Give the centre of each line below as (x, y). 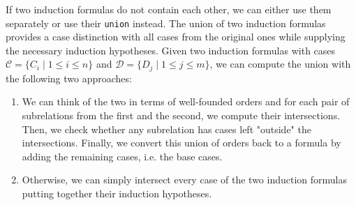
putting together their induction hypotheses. (117, 193)
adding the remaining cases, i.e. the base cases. (122, 156)
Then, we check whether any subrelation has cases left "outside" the (166, 129)
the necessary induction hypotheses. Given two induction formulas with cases (171, 50)
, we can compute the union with (280, 64)
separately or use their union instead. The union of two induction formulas (166, 23)
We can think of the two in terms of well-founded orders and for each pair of (186, 101)
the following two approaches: (69, 78)
